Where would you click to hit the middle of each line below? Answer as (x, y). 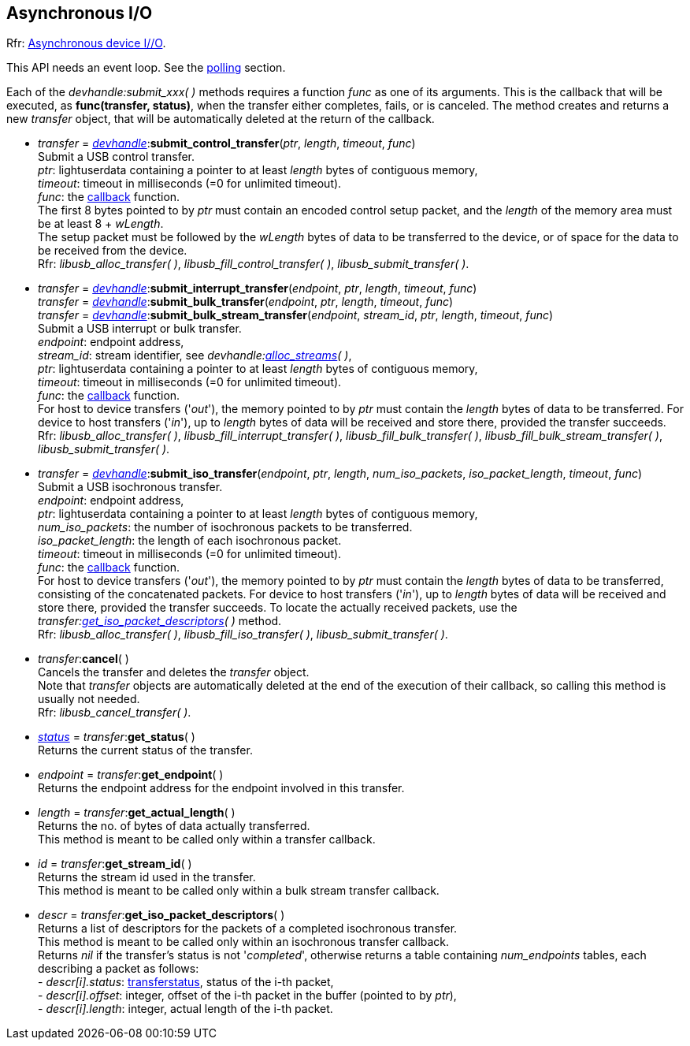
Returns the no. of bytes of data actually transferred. (174, 826)
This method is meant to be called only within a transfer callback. (207, 839)
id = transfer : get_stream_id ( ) (115, 864)
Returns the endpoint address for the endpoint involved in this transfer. (221, 788)
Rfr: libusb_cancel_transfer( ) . (115, 713)
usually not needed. (89, 699)
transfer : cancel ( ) (83, 659)
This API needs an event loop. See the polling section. (146, 68)
